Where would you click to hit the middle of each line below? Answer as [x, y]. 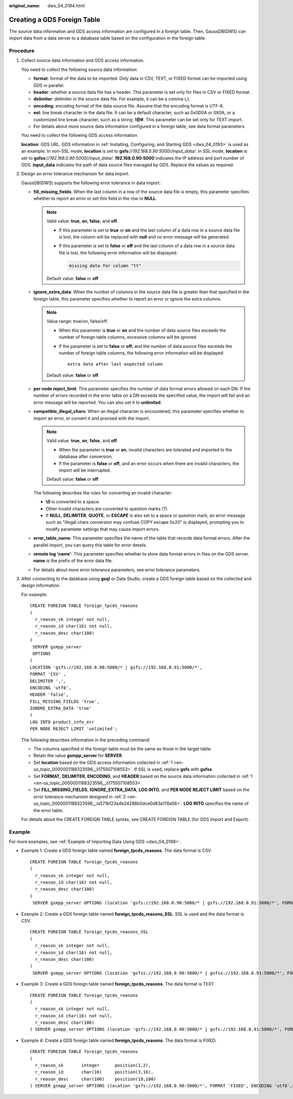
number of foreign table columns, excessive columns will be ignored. [128, 337]
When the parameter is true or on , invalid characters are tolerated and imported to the [145, 450]
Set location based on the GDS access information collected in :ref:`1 [103, 762]
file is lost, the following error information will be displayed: [118, 253]
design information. [41, 585]
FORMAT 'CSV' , [48, 674]
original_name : [25, 6]
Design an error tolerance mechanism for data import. [75, 174]
